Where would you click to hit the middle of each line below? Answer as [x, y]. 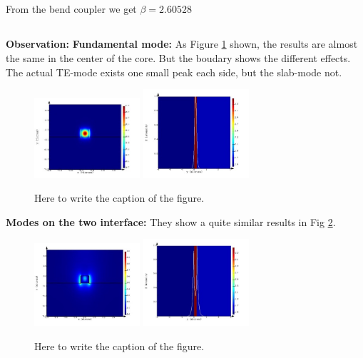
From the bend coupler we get [71, 9]
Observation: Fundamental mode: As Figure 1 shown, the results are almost [182, 44]
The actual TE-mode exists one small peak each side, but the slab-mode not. [174, 72]
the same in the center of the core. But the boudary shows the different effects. [178, 57]
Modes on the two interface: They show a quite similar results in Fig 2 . [171, 221]
